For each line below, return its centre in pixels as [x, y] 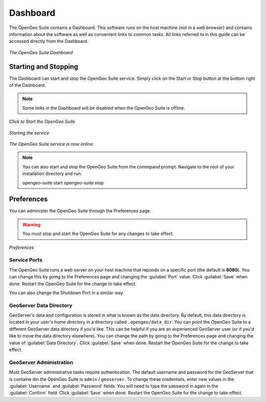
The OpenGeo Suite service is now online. [52, 144]
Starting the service [29, 133]
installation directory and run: [52, 174]
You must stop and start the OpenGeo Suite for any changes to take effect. [98, 234]
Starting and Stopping [44, 67]
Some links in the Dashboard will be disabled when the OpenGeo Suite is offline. [104, 108]
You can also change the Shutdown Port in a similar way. [66, 293]
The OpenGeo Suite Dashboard [41, 52]
